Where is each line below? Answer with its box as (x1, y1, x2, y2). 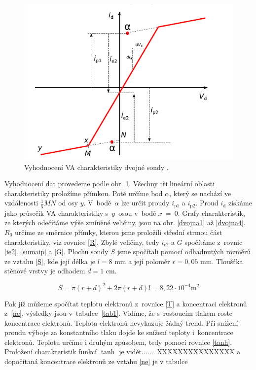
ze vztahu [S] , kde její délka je (4, 256, 95, 266)
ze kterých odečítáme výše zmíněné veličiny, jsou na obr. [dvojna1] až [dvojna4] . (4, 217, 246, 228)
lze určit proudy (121, 198, 170, 208)
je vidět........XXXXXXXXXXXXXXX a (119, 346, 241, 357)
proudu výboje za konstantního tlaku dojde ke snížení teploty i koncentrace (4, 327, 233, 337)
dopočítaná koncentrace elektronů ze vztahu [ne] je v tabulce (4, 356, 188, 367)
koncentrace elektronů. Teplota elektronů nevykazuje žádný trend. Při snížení (4, 317, 238, 328)
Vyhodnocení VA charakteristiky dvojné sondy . (24, 162, 169, 172)
